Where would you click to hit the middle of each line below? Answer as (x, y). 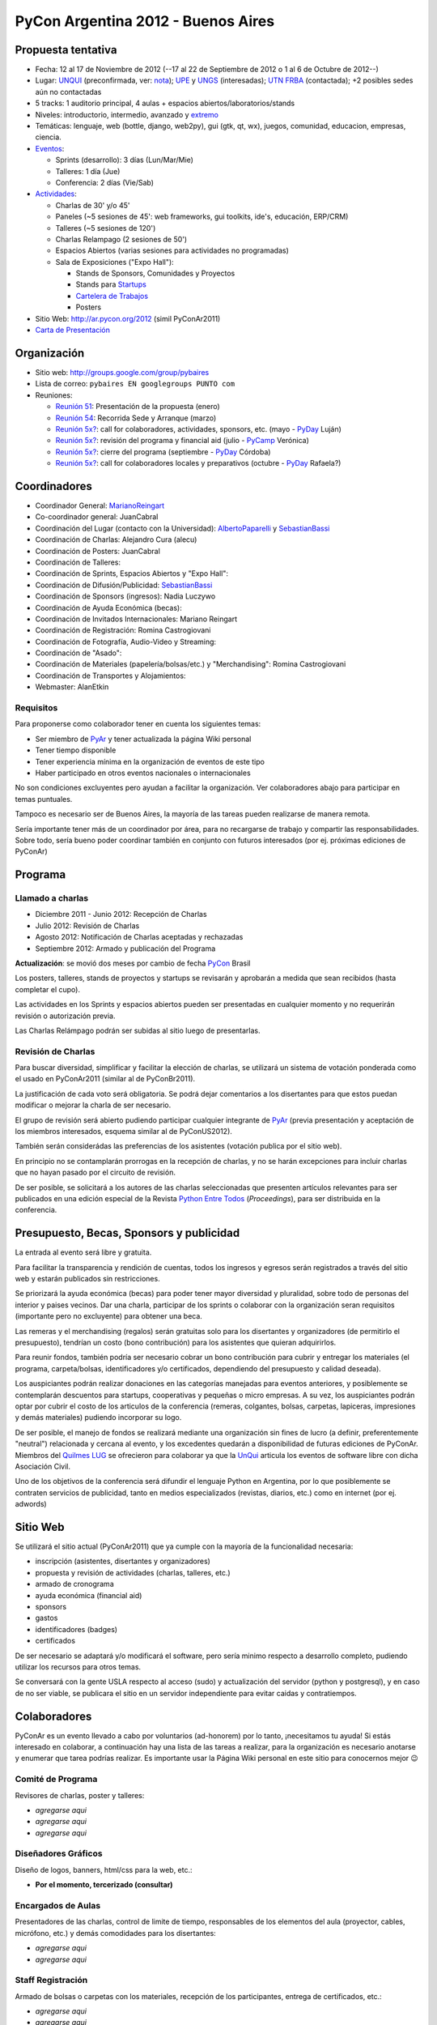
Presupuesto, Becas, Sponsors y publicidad (127, 1233)
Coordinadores (53, 486)
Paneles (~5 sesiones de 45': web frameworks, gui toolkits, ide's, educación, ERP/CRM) (202, 217)
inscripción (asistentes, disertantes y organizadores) (123, 1561)
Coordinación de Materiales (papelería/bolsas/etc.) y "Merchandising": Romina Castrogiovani (191, 664)
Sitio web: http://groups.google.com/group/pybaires (122, 372)
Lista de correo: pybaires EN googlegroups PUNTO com (135, 384)
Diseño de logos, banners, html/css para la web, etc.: (104, 1869)
